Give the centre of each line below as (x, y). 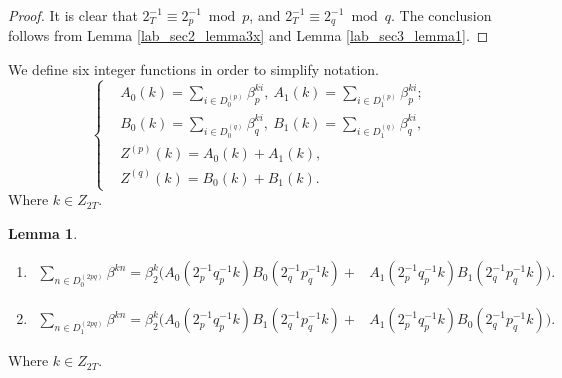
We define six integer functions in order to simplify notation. (193, 69)
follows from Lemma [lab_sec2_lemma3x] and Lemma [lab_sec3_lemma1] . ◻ (248, 35)
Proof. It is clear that (73, 15)
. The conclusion (441, 15)
